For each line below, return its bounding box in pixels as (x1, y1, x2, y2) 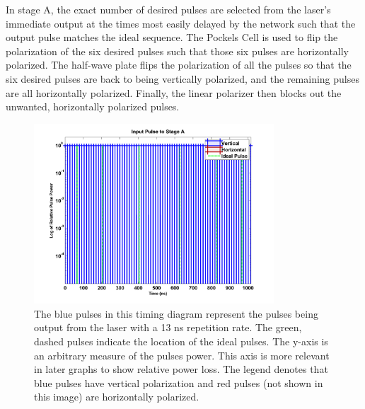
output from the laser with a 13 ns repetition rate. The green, (34, 320, 302, 335)
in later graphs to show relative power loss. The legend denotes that (34, 362, 328, 376)
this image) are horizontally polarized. (34, 389, 199, 404)
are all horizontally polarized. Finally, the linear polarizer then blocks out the (6, 85, 342, 100)
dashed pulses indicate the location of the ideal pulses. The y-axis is (34, 333, 328, 348)
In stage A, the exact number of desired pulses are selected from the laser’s (6, 2, 331, 16)
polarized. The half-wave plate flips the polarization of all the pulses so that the (6, 57, 352, 72)
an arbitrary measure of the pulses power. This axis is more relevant (34, 347, 330, 362)
